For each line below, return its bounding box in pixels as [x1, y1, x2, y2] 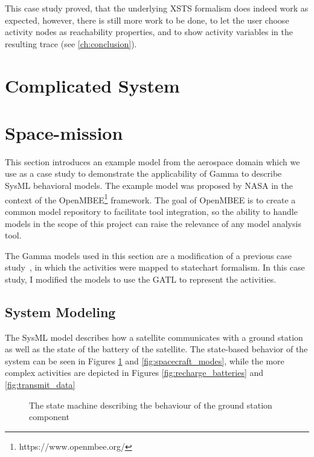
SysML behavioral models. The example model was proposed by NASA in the [5, 179, 293, 192]
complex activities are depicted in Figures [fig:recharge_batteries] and [5, 366, 264, 379]
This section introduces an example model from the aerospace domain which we [5, 155, 300, 168]
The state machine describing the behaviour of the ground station [29, 398, 272, 411]
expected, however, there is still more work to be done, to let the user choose [5, 13, 289, 26]
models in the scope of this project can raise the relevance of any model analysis [5, 217, 301, 229]
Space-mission [5, 120, 123, 145]
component [29, 410, 69, 423]
